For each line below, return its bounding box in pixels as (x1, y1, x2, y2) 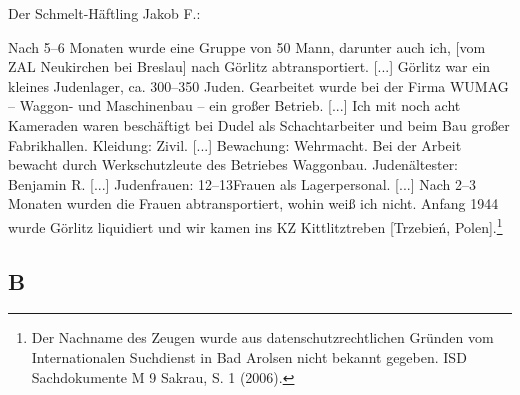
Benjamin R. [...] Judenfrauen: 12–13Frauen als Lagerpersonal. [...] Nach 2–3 (8, 173, 477, 194)
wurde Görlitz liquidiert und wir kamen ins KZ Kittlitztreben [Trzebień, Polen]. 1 (8, 213, 503, 237)
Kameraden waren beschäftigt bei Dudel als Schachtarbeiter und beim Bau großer (8, 114, 510, 135)
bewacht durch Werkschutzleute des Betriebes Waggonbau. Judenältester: (8, 154, 459, 175)
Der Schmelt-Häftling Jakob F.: (8, 3, 201, 23)
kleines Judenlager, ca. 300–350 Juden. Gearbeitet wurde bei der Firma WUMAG (8, 75, 509, 96)
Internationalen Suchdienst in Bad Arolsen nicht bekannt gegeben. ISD (31, 346, 467, 367)
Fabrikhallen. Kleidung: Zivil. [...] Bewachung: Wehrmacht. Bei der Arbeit (8, 134, 462, 155)
